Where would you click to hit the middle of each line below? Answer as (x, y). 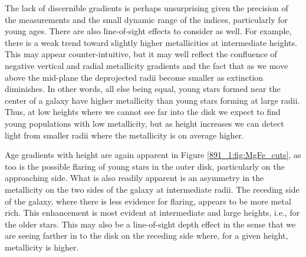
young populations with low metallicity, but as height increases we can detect (144, 123)
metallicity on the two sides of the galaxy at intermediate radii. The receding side (152, 189)
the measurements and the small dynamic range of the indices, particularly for (147, 19)
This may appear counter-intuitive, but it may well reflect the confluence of (141, 54)
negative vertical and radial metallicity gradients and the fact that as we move (147, 65)
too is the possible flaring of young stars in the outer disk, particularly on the (145, 166)
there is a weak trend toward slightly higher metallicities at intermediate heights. (151, 42)
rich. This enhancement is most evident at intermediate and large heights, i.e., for (152, 212)
